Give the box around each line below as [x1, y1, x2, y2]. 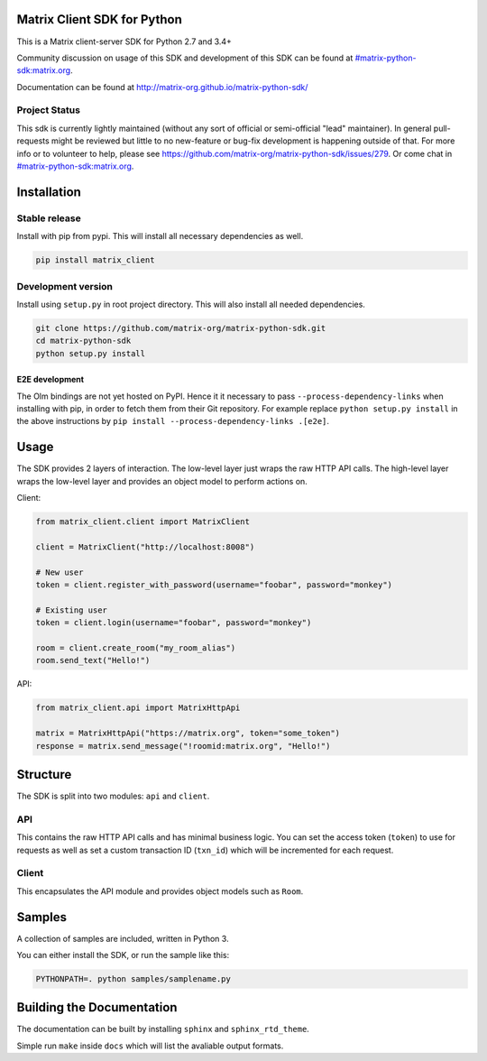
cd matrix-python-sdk [35, 336, 132, 346]
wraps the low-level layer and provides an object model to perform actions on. [16, 475, 308, 486]
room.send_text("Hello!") [35, 655, 151, 666]
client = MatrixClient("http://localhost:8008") [35, 541, 255, 552]
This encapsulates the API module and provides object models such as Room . [16, 885, 304, 897]
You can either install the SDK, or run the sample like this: [16, 949, 230, 960]
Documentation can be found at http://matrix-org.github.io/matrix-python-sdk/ [16, 81, 308, 92]
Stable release [16, 212, 81, 225]
